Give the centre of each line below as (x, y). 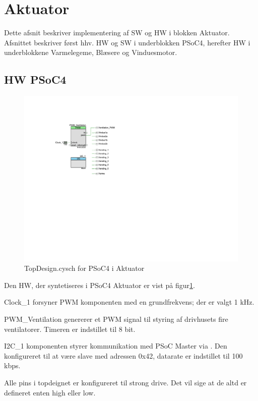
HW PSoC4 (35, 79)
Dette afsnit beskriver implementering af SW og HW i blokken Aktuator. (117, 33)
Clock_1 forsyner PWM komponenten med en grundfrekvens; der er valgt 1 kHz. (129, 302)
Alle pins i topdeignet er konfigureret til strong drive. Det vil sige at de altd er (125, 382)
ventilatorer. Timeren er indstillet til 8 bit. (70, 329)
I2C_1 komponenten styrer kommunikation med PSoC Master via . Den (116, 346)
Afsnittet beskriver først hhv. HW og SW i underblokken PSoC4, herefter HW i (127, 42)
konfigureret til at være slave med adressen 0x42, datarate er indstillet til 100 (123, 355)
